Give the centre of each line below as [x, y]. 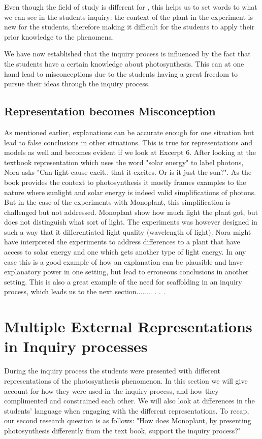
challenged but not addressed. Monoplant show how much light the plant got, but [131, 212]
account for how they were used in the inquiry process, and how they [111, 390]
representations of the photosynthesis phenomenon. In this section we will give [126, 380]
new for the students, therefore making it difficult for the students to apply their [129, 27]
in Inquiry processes [76, 346]
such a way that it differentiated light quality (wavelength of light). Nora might [128, 231]
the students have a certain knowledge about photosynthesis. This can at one [124, 63]
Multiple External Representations [128, 326]
